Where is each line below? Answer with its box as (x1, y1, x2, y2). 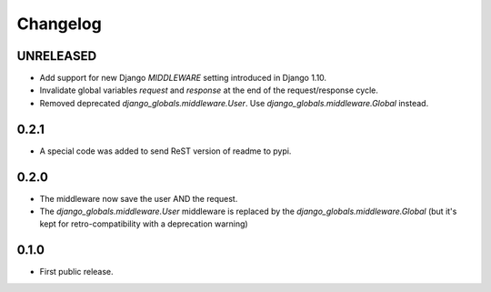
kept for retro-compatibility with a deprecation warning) (39, 218, 249, 229)
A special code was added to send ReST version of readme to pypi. (39, 146, 292, 156)
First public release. (39, 267, 114, 277)
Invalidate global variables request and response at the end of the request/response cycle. (39, 85, 379, 96)
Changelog (16, 14, 102, 34)
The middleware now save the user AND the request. (39, 193, 238, 204)
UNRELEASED (16, 48, 97, 64)
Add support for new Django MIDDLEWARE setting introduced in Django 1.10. (39, 73, 327, 84)
